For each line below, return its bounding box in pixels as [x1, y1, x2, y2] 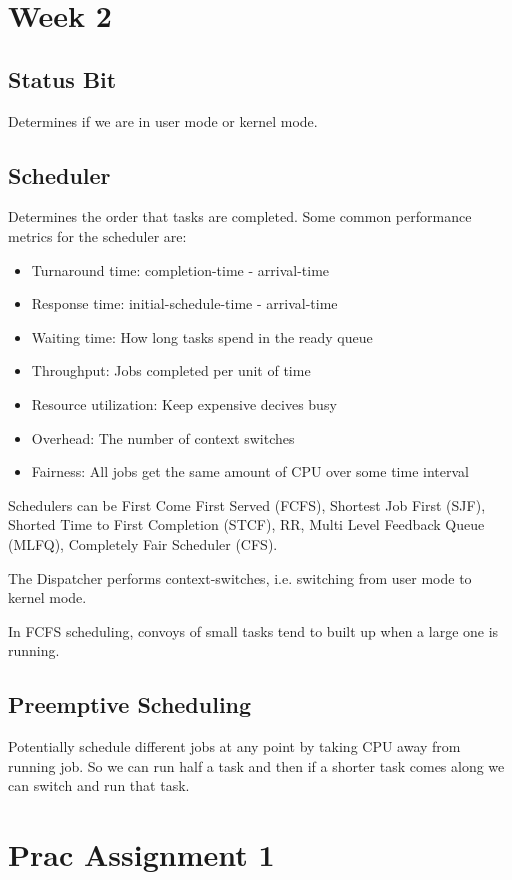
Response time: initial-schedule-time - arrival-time [31, 293, 338, 314]
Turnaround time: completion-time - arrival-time [31, 259, 330, 280]
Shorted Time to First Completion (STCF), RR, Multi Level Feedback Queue [8, 514, 485, 535]
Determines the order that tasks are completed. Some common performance [8, 206, 472, 227]
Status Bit [8, 63, 117, 94]
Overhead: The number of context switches [31, 427, 295, 448]
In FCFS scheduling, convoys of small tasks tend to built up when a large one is [8, 620, 499, 641]
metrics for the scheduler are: [8, 225, 187, 246]
